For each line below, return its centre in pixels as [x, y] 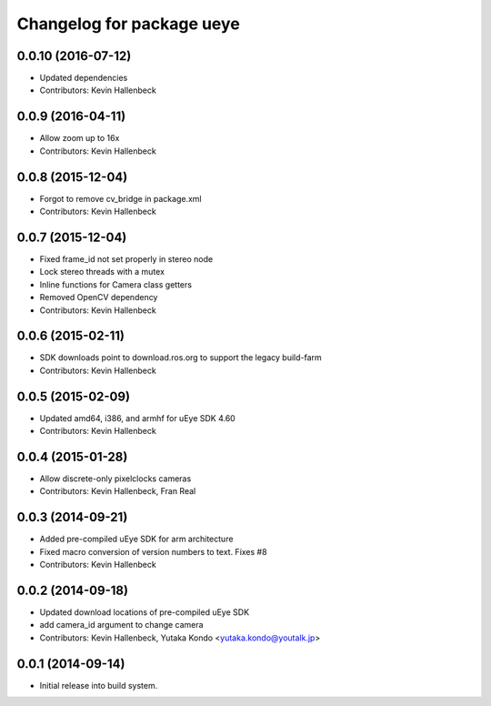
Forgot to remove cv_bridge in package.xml [120, 198]
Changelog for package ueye [128, 24]
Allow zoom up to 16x [80, 138]
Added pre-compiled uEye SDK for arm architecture [136, 539]
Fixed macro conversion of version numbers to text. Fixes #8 [153, 551]
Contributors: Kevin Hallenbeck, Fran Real [118, 491]
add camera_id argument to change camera [121, 625]
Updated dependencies [84, 78]
